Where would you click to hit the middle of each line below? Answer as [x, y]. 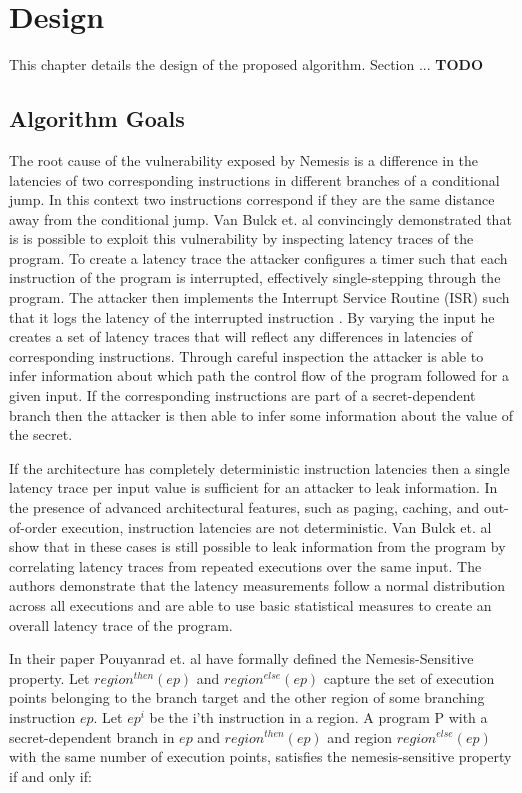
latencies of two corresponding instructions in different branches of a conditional [254, 179]
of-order [33, 526]
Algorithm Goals [97, 118]
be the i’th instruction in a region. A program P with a [318, 716]
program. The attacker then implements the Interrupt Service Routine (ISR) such [259, 297]
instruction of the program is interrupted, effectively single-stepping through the [255, 277]
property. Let [49, 677]
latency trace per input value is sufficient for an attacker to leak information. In [253, 487]
